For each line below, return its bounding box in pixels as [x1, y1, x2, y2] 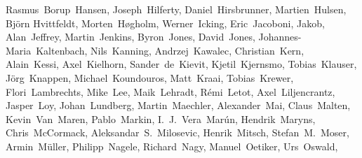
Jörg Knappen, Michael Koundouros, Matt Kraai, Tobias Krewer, [6, 70, 294, 85]
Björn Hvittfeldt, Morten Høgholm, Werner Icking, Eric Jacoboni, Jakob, [6, 15, 325, 30]
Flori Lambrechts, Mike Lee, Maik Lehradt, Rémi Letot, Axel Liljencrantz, [6, 84, 335, 99]
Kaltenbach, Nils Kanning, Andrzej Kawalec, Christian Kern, [36, 43, 304, 57]
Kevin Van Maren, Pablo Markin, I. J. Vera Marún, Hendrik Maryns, [6, 111, 316, 126]
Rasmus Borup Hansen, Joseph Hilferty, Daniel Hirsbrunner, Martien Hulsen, [6, 2, 347, 16]
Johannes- [258, 29, 302, 44]
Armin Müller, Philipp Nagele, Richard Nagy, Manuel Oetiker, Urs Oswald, [6, 138, 338, 153]
